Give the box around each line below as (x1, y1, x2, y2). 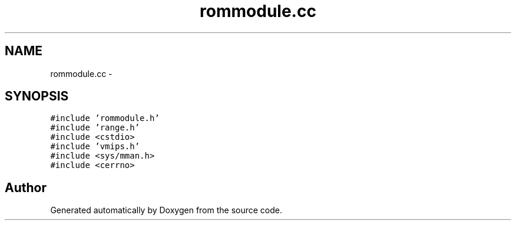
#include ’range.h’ (50, 123, 140, 133)
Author (5, 180, 47, 195)
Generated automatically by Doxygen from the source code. (50, 205, 283, 216)
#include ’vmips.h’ (50, 142, 140, 152)
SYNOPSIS (5, 89, 69, 104)
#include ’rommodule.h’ (50, 113, 160, 123)
